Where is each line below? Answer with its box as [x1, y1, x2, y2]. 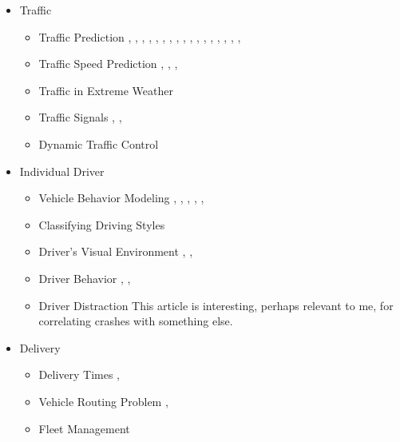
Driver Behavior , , [38, 269, 131, 286]
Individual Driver [19, 162, 105, 179]
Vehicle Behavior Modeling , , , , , [38, 189, 204, 206]
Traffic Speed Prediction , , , [38, 55, 178, 72]
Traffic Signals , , [38, 109, 122, 125]
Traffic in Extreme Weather [38, 82, 173, 98]
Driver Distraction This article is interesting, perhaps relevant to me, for [38, 297, 394, 313]
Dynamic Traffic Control [38, 135, 159, 152]
